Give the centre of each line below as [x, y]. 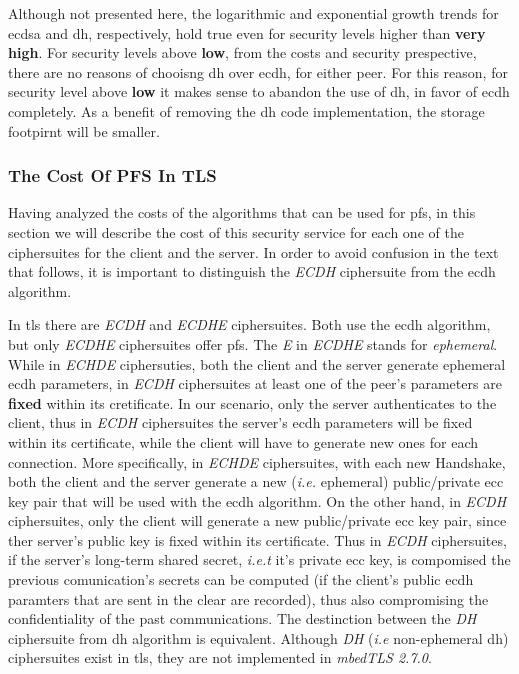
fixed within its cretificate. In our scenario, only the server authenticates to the [252, 402]
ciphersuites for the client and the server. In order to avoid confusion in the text [253, 251]
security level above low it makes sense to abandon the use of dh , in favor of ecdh [259, 91]
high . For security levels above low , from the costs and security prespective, [242, 52]
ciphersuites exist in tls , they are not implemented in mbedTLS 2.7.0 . [220, 657]
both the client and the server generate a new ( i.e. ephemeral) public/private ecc [256, 481]
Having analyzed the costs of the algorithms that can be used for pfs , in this [242, 212]
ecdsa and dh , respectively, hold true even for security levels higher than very [247, 32]
